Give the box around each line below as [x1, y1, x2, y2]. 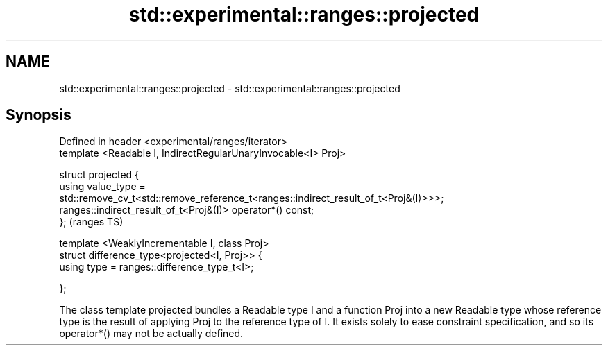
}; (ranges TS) [59, 216, 124, 228]
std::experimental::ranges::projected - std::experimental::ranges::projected [59, 82, 400, 94]
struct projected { [59, 169, 140, 181]
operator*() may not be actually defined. [59, 327, 244, 340]
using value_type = [59, 180, 146, 193]
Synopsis [6, 106, 71, 124]
